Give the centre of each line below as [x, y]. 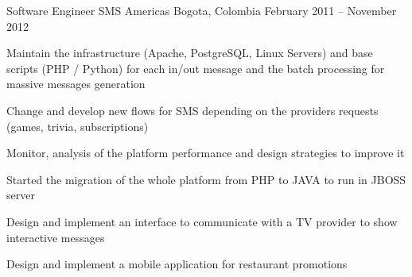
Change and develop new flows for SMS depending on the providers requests [192, 110]
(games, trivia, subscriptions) [78, 126]
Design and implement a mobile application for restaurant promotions [177, 264]
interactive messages [56, 237]
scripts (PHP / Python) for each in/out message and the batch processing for [196, 68]
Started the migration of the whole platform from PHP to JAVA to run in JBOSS [206, 179]
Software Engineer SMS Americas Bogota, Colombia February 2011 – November [202, 10]
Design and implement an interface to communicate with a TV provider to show [202, 221]
